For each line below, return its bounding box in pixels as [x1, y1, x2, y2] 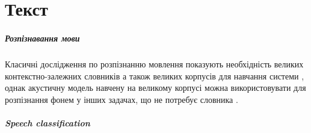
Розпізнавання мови [5, 31, 80, 44]
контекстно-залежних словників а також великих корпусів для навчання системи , [5, 69, 304, 82]
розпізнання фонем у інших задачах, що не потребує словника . [5, 93, 238, 105]
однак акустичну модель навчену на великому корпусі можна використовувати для [5, 81, 306, 94]
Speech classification [5, 116, 90, 129]
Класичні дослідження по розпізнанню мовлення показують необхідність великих [5, 57, 304, 70]
